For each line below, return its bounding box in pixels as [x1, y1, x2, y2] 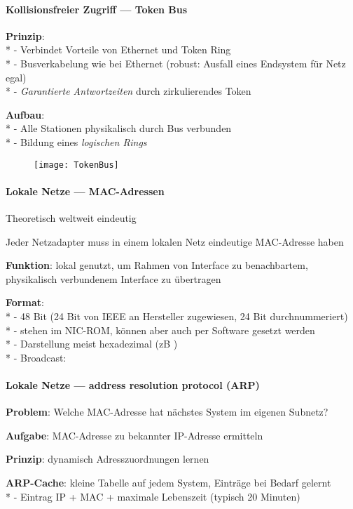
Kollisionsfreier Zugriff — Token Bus [6, 1, 188, 16]
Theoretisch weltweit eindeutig [6, 211, 137, 225]
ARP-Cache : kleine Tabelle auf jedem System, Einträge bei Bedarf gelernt [6, 475, 331, 489]
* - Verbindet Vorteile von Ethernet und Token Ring [6, 42, 231, 57]
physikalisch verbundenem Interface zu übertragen [6, 271, 221, 286]
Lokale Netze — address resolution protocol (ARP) [6, 377, 260, 392]
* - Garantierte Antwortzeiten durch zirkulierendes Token [6, 84, 251, 98]
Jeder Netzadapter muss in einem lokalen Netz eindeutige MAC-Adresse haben [6, 234, 344, 249]
